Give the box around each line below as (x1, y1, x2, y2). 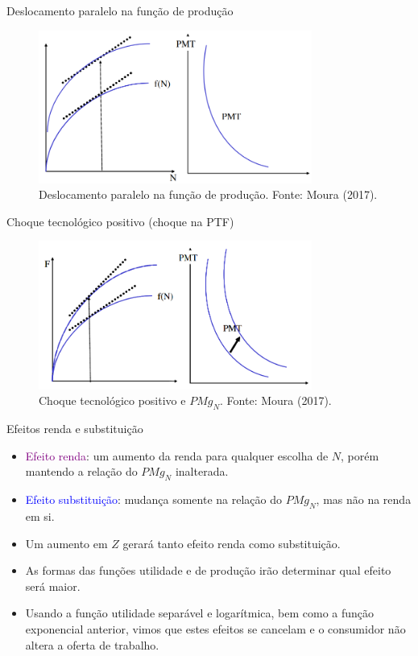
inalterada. (175, 463, 229, 480)
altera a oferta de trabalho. (25, 636, 159, 653)
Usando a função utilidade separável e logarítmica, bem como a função (25, 604, 375, 621)
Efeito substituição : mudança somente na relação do (25, 491, 282, 508)
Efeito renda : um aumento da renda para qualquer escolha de (25, 447, 329, 464)
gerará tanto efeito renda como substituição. (122, 534, 341, 551)
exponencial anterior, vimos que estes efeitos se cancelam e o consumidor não (25, 620, 406, 637)
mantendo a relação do (25, 463, 138, 480)
